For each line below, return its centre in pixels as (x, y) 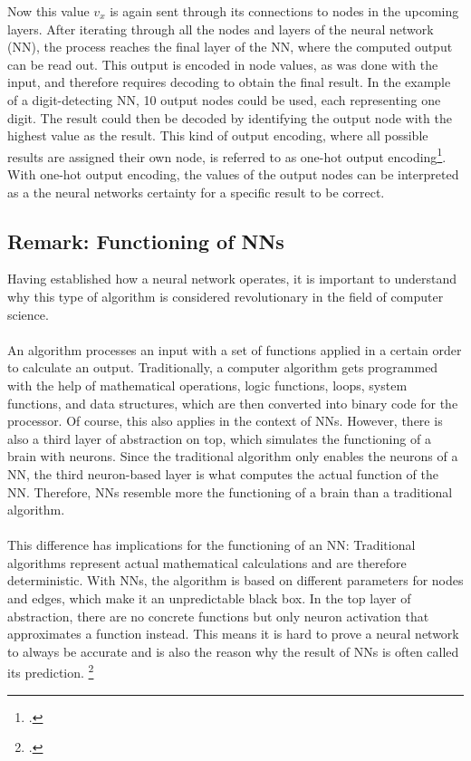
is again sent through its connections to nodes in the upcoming (284, 11)
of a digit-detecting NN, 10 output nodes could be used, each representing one (224, 99)
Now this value (48, 11)
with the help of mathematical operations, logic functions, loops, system (207, 385)
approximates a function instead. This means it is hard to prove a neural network (233, 634)
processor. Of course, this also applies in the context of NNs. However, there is (225, 421)
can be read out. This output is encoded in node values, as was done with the (223, 64)
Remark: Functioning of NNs (146, 241)
